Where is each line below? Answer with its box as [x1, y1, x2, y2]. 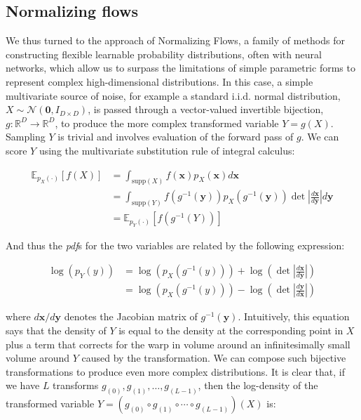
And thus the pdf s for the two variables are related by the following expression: [6, 237, 345, 252]
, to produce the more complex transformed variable [55, 115, 279, 130]
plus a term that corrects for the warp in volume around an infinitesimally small [6, 336, 350, 351]
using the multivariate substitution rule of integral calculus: [39, 143, 295, 157]
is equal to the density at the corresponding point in [118, 323, 343, 338]
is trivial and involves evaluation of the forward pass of [57, 129, 294, 144]
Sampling [6, 129, 46, 144]
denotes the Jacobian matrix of [64, 309, 198, 324]
